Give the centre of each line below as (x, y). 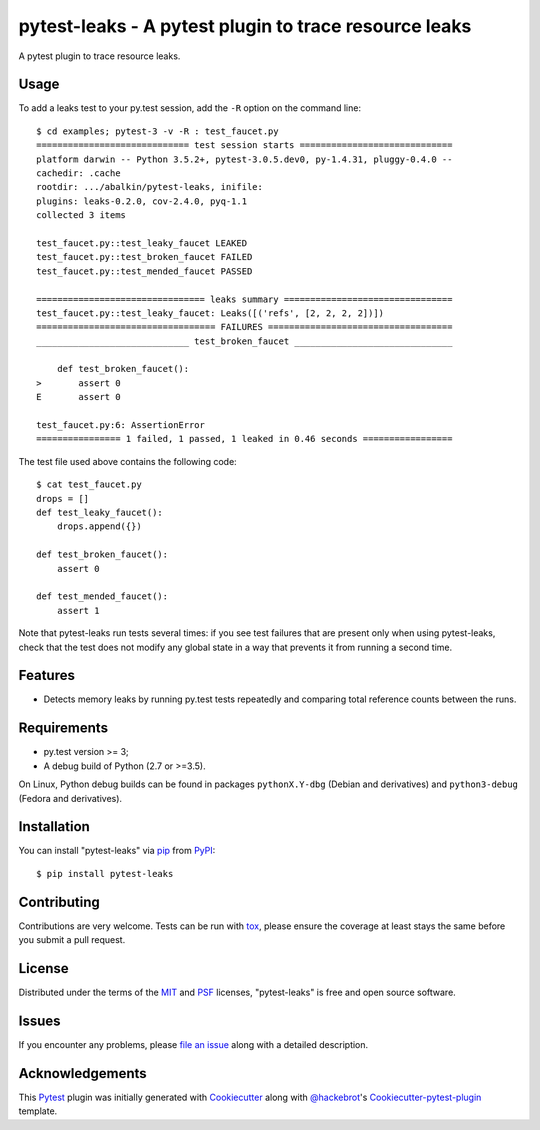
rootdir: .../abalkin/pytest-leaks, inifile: (150, 187)
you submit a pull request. (72, 940)
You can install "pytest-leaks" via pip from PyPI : (117, 851)
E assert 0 (78, 397)
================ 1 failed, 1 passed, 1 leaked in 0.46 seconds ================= (244, 439)
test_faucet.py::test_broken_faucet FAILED (144, 257)
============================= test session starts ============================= (244, 145)
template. (38, 1111)
